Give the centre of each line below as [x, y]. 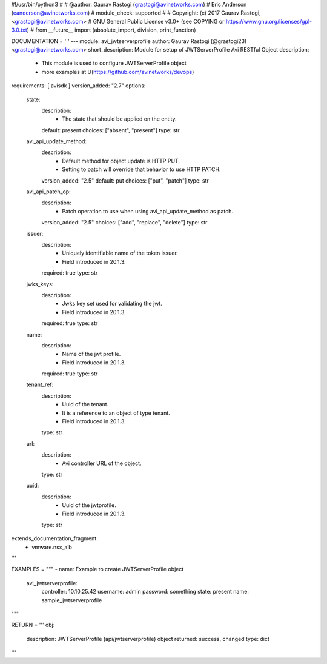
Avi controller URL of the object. [102, 463]
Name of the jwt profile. [91, 354]
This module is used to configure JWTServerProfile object [114, 63]
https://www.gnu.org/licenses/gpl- [269, 21]
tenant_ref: [40, 384]
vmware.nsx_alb [52, 547]
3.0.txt [19, 30]
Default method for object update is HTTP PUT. [121, 161]
